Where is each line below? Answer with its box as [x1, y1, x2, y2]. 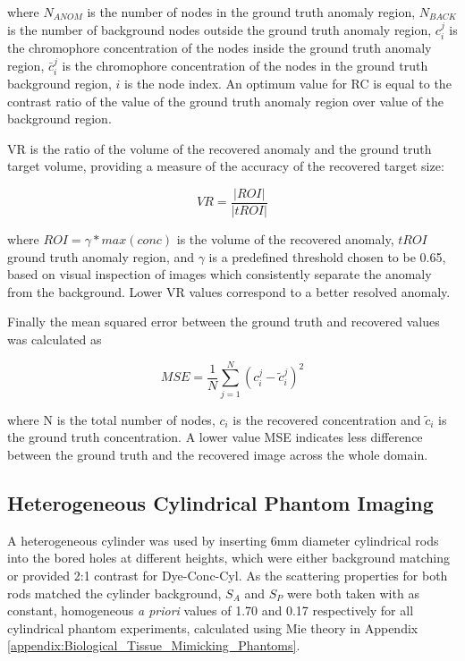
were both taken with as [287, 583, 419, 602]
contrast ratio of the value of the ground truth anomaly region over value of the [7, 91, 444, 110]
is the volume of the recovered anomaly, [176, 230, 394, 249]
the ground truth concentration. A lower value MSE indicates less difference [7, 428, 423, 446]
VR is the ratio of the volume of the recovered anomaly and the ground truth [7, 139, 432, 157]
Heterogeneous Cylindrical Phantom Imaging [7, 488, 434, 516]
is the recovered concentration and [232, 410, 421, 428]
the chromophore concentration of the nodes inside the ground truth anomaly [7, 38, 432, 57]
